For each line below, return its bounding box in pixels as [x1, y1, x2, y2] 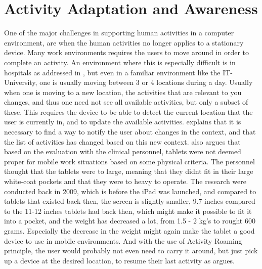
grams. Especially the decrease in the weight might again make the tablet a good [4, 226, 255, 236]
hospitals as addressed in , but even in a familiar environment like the [4, 67, 221, 77]
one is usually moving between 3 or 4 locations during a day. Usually [39, 77, 253, 87]
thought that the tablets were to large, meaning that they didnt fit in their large [4, 166, 253, 176]
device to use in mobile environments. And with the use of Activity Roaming [4, 235, 242, 246]
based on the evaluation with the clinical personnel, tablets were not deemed [4, 146, 241, 157]
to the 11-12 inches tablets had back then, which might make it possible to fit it [4, 205, 252, 216]
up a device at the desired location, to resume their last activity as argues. [4, 255, 235, 265]
